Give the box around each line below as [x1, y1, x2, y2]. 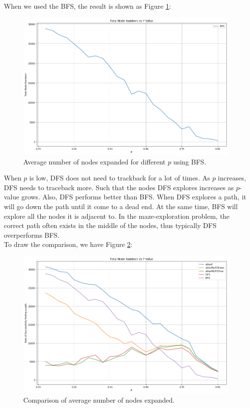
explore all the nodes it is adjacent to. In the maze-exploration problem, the [4, 211, 230, 221]
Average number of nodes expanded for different [23, 156, 166, 166]
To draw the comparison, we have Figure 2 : [4, 239, 133, 249]
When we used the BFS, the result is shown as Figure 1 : [4, 1, 171, 11]
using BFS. [173, 156, 206, 166]
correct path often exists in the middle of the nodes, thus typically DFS [4, 220, 217, 230]
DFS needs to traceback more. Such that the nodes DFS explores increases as [4, 182, 234, 192]
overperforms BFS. [4, 229, 60, 240]
